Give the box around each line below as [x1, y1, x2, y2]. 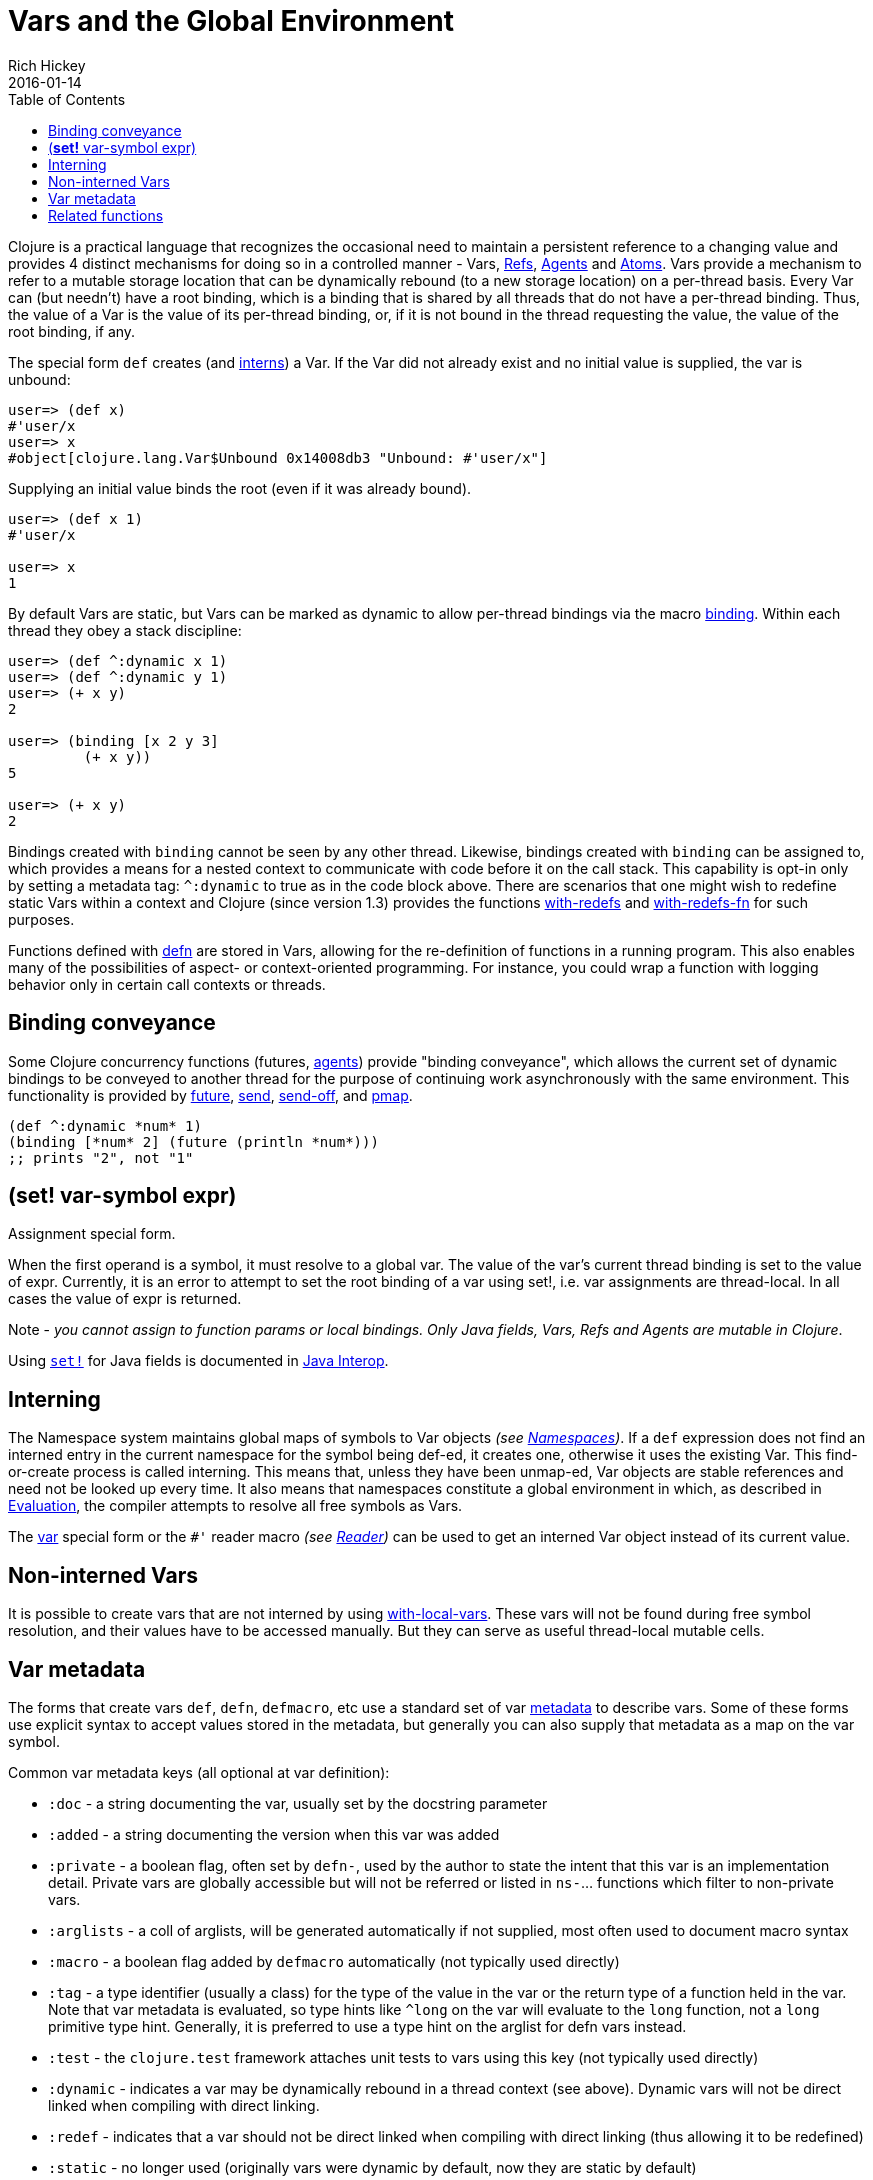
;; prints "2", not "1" [8, 1149, 194, 1166]
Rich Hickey [8, 56, 86, 74]
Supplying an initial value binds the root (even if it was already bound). [8, 479, 472, 497]
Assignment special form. [8, 1225, 176, 1243]
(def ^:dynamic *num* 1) [8, 1117, 202, 1134]
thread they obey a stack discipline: [8, 621, 242, 639]
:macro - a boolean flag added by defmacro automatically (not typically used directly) [48, 1952, 620, 1970]
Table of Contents [8, 90, 126, 108]
